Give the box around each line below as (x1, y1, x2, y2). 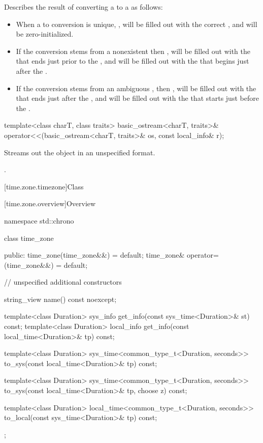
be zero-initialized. (16, 29, 74, 39)
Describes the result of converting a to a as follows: (4, 2, 163, 12)
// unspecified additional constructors (4, 276, 122, 287)
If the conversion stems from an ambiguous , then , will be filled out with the (16, 82, 256, 93)
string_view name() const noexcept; (4, 293, 117, 304)
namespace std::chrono (4, 215, 74, 226)
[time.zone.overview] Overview (4, 198, 96, 209)
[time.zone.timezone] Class (4, 181, 84, 191)
